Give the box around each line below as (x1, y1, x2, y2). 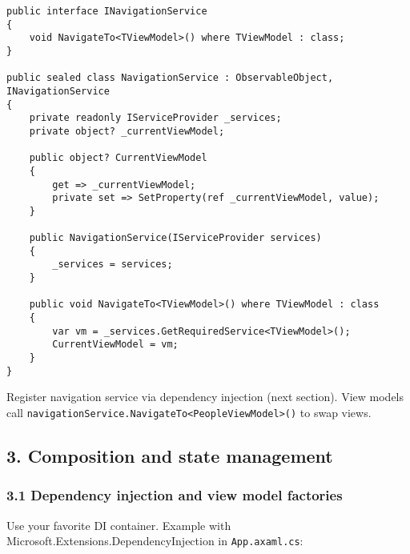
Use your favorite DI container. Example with (6, 516, 231, 533)
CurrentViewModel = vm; (52, 339, 179, 351)
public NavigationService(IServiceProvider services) (29, 232, 322, 244)
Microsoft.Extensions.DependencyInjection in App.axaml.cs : (6, 532, 303, 549)
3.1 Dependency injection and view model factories (6, 485, 343, 505)
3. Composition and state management (6, 444, 333, 468)
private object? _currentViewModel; (29, 125, 225, 137)
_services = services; (52, 259, 173, 271)
